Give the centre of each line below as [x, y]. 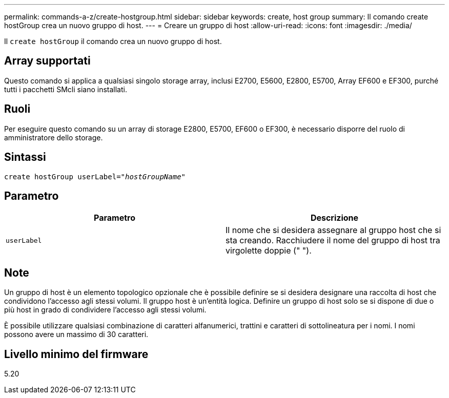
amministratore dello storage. [54, 137]
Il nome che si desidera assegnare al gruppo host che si [333, 230]
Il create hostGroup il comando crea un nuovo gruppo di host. [113, 41]
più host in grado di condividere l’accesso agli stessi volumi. [105, 310]
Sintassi [25, 157]
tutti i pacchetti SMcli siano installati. [66, 89]
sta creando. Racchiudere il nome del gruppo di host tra [333, 240]
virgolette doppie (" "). [269, 251]
